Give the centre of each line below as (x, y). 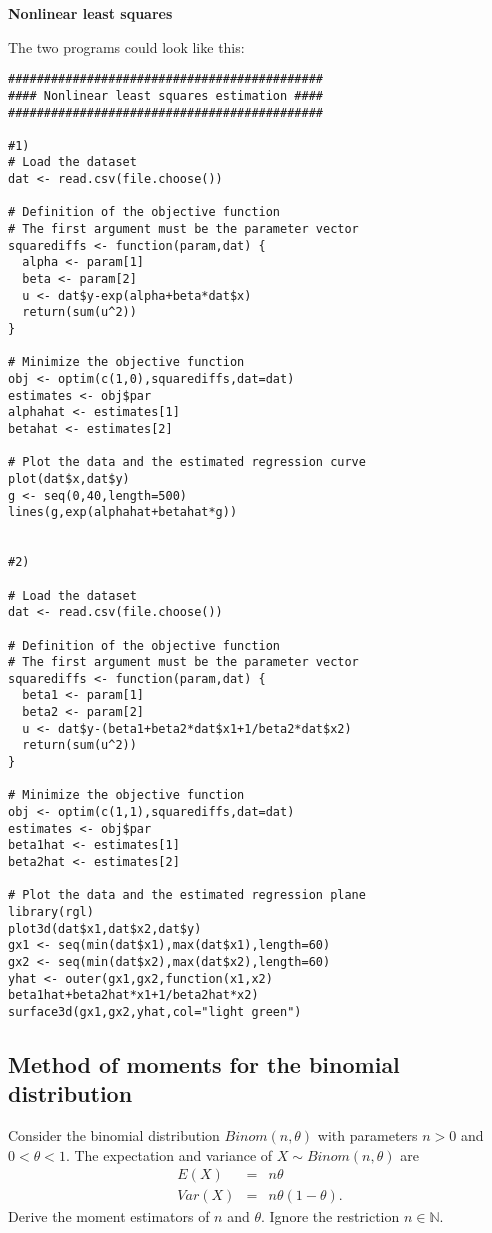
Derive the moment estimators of (109, 1216)
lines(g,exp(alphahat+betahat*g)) (123, 512)
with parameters (367, 1135)
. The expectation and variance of (169, 1154)
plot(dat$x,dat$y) (69, 478)
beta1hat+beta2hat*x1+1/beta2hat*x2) (133, 995)
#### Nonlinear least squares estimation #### (165, 95)
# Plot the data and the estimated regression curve (187, 462)
